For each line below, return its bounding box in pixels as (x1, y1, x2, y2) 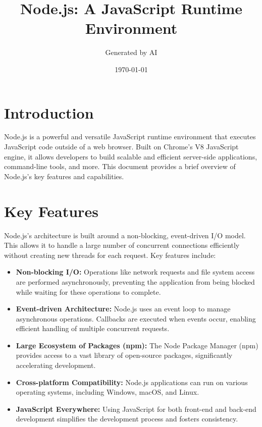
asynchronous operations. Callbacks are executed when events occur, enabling (16, 313, 256, 324)
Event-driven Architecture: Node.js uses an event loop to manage (16, 303, 231, 314)
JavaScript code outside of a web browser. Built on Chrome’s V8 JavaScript (4, 141, 239, 152)
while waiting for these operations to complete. (16, 286, 161, 297)
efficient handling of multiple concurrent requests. (16, 323, 170, 334)
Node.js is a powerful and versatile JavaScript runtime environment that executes (4, 131, 256, 142)
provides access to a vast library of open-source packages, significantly (16, 350, 233, 360)
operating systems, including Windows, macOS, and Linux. (16, 387, 199, 397)
